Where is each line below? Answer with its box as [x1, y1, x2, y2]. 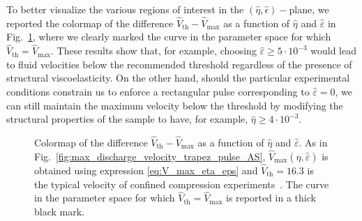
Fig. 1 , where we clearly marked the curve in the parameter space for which [6, 29, 331, 44]
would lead [310, 43, 357, 58]
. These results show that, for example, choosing [51, 43, 257, 58]
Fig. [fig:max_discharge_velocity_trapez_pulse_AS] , [34, 148, 266, 163]
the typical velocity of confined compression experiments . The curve [34, 176, 329, 191]
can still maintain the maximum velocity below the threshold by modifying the [6, 98, 343, 112]
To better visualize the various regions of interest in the [6, 2, 244, 16]
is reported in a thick [226, 190, 316, 205]
